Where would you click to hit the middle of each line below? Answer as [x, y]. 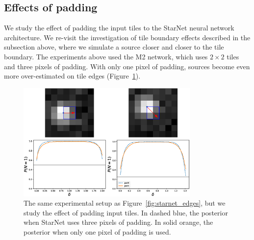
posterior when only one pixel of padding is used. [97, 232]
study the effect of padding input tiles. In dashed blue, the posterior [126, 212]
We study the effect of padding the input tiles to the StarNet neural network [119, 28]
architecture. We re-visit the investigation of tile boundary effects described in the [127, 37]
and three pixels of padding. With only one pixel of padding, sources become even [127, 66]
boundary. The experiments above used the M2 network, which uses [106, 56]
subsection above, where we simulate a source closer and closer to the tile [114, 47]
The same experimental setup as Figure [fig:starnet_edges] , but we [125, 203]
